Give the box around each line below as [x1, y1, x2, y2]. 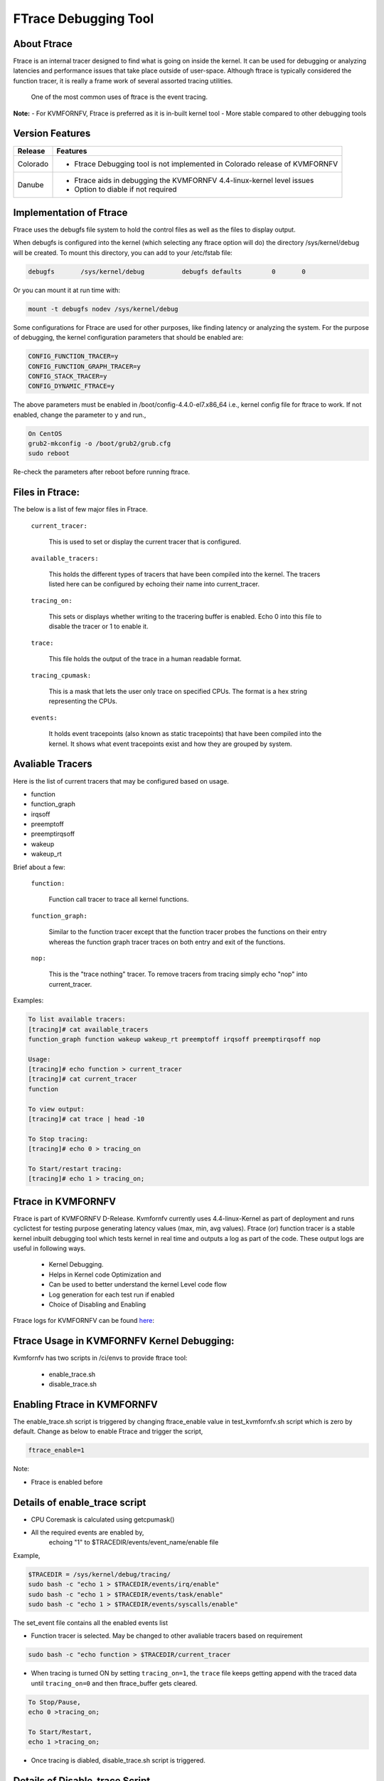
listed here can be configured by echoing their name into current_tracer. [48, 580, 260, 588]
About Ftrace [13, 38, 73, 50]
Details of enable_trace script [13, 1496, 146, 1508]
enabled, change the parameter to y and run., [13, 410, 146, 419]
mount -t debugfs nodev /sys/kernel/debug [28, 305, 178, 313]
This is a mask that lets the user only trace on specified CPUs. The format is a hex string [48, 687, 307, 696]
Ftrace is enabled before [31, 1478, 103, 1486]
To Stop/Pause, [28, 1698, 81, 1706]
